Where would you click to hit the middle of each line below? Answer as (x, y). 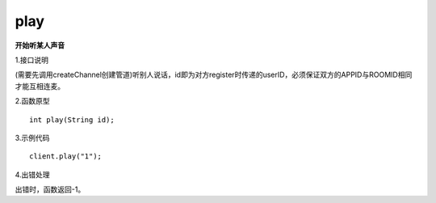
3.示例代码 (32, 137)
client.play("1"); (66, 156)
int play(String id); (72, 120)
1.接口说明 (31, 60)
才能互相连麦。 (40, 86)
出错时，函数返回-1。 (50, 189)
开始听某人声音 (40, 45)
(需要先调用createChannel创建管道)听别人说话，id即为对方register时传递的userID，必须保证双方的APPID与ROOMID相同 (214, 75)
